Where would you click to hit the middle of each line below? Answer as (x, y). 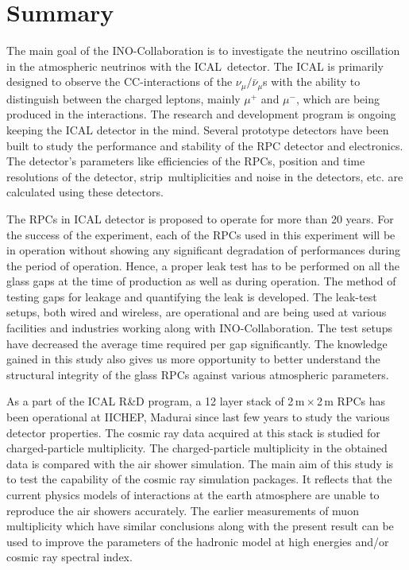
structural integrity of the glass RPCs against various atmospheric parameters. (198, 374)
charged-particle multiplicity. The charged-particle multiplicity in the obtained (197, 448)
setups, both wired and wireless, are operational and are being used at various (197, 312)
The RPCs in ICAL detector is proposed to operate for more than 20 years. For (200, 218)
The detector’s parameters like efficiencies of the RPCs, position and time (186, 161)
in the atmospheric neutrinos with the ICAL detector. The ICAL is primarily (195, 66)
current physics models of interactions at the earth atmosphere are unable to (193, 495)
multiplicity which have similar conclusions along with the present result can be (200, 526)
